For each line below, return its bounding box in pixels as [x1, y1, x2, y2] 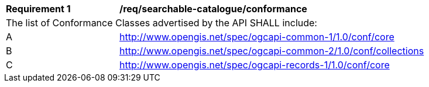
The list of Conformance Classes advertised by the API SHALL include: [6, 17, 317, 29]
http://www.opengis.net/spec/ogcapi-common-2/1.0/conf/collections [119, 45, 424, 57]
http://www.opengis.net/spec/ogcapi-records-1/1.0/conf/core [119, 59, 390, 71]
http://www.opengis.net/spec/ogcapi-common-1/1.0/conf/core [119, 31, 394, 43]
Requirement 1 [6, 3, 71, 15]
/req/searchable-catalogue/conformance [119, 3, 307, 15]
